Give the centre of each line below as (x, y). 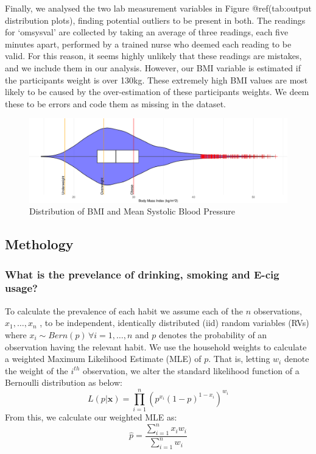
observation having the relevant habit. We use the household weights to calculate (156, 346)
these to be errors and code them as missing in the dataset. (115, 103)
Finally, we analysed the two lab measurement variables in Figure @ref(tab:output (158, 8)
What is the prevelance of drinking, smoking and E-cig (142, 274)
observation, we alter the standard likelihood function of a (191, 370)
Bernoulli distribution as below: (64, 382)
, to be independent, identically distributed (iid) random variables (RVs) (174, 323)
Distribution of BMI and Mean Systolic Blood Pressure (132, 211)
